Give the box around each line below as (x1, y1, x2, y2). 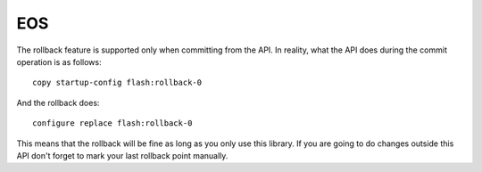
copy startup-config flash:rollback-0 (32, 78, 203, 88)
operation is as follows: (16, 56, 102, 67)
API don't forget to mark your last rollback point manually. (16, 150, 229, 160)
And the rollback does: (16, 97, 100, 108)
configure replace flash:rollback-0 (32, 119, 193, 128)
